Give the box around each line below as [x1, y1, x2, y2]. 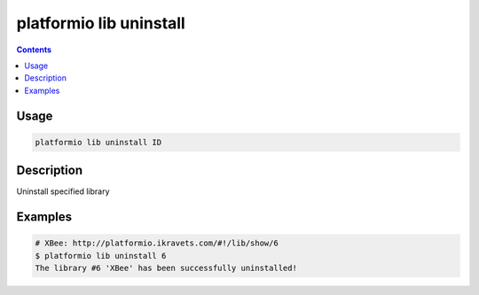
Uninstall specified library [16, 186, 110, 197]
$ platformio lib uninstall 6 [35, 251, 167, 260]
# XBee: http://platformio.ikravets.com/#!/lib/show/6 [35, 238, 279, 248]
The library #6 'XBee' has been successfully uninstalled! [35, 263, 297, 273]
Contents [16, 44, 52, 55]
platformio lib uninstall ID [35, 137, 162, 147]
